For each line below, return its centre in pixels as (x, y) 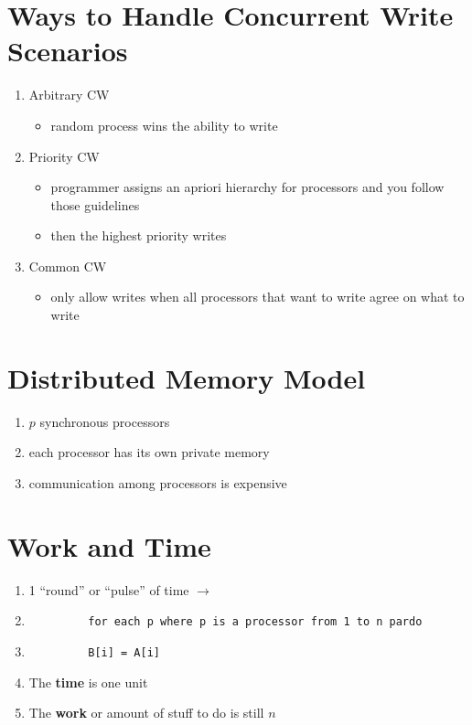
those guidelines (95, 204)
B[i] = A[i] (124, 652)
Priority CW (64, 156)
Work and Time (109, 545)
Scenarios (68, 51)
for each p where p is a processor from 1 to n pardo (255, 622)
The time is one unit (88, 682)
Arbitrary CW (69, 95)
